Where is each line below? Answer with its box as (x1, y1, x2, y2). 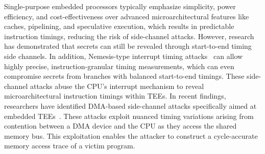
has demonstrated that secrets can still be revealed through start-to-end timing (4, 41, 252, 51)
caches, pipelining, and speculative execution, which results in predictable (4, 21, 234, 32)
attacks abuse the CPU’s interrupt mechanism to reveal (30, 80, 204, 91)
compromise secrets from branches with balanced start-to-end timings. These (4, 71, 245, 81)
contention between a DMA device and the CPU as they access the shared (4, 120, 237, 131)
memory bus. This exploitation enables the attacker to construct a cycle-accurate (4, 130, 258, 141)
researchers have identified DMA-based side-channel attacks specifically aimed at (4, 100, 257, 111)
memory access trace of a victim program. (4, 140, 135, 151)
